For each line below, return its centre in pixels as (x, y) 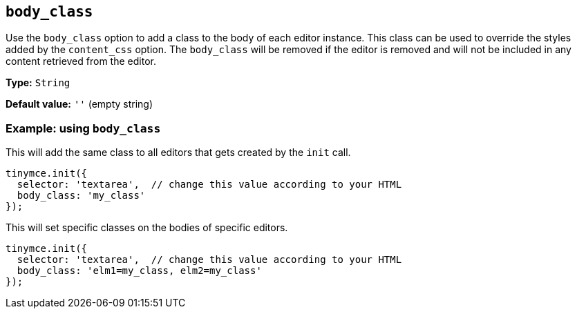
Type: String (38, 83)
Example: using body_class (83, 128)
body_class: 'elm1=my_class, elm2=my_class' (139, 271)
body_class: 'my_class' (81, 196)
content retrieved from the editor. (81, 61)
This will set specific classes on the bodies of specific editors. (147, 228)
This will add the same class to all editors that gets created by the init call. (178, 153)
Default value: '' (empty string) (79, 104)
